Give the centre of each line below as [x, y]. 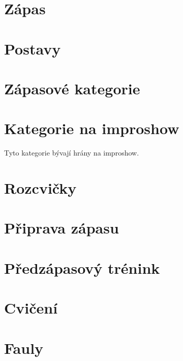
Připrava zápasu [62, 228]
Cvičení [31, 308]
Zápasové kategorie [72, 88]
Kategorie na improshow [92, 128]
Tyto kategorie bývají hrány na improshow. [72, 153]
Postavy [33, 48]
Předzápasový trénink [82, 267]
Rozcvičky [40, 188]
